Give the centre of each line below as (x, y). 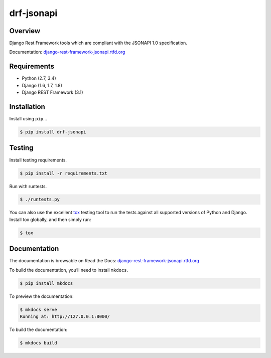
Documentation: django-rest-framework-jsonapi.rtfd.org (67, 52)
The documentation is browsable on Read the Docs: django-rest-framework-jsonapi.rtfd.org (104, 261)
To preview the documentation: (41, 296)
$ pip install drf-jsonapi (53, 132)
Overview (25, 31)
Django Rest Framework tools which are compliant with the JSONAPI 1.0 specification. (98, 43)
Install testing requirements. (38, 160)
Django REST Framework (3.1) (52, 92)
